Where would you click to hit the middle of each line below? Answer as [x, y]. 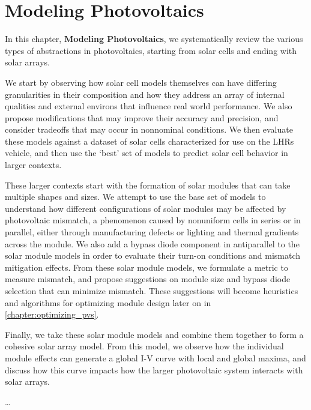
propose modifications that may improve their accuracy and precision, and [142, 117]
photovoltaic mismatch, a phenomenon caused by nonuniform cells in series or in [153, 220]
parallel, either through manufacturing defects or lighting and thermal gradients [152, 232]
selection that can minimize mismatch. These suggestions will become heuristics [152, 291]
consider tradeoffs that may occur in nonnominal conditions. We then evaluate [149, 129]
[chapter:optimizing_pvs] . [52, 314]
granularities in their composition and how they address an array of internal [145, 94]
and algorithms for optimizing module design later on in [108, 302]
